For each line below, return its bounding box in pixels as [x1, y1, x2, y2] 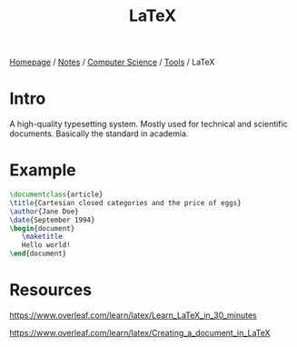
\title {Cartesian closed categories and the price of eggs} [9, 198, 243, 207]
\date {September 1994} [9, 215, 95, 224]
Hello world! [21, 241, 71, 250]
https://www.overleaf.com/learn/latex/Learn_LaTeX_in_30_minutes [9, 310, 257, 321]
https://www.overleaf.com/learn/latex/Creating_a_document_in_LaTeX [9, 328, 271, 338]
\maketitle [21, 233, 64, 242]
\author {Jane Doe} [9, 206, 79, 216]
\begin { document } [9, 223, 75, 233]
